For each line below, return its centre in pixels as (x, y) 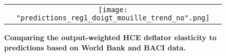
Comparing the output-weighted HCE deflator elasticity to (110, 37)
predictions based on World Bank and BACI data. (95, 47)
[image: (113, 10)
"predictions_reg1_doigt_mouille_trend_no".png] (113, 18)
